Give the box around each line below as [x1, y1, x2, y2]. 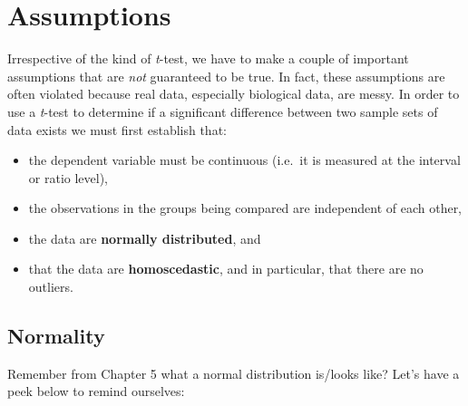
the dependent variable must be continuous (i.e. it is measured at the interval [28, 150, 461, 169]
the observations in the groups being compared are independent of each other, [28, 198, 463, 217]
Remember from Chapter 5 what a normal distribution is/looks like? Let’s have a [7, 363, 460, 382]
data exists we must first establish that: [7, 120, 227, 139]
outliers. [28, 277, 73, 296]
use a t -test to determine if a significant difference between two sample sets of [7, 101, 438, 121]
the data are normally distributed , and [28, 228, 261, 247]
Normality [7, 322, 105, 350]
